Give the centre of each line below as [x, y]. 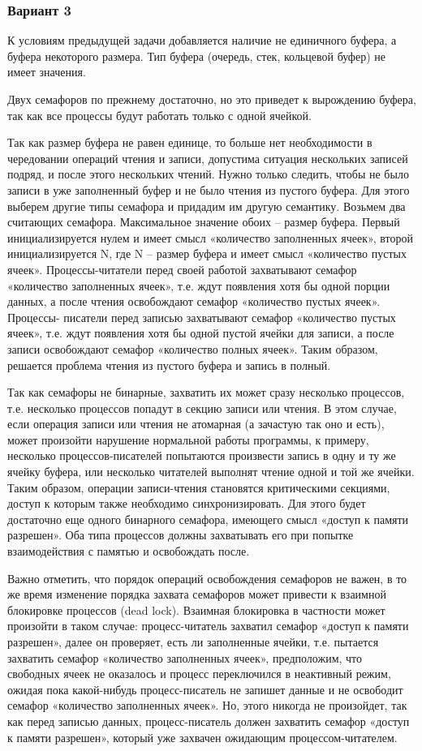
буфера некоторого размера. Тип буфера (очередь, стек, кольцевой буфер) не [196, 56]
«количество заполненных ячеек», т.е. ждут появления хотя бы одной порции [199, 285]
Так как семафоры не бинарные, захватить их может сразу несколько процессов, [206, 392]
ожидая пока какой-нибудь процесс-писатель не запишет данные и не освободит [205, 689]
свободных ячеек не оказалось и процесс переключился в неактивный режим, [199, 674]
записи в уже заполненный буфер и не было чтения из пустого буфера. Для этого [209, 189]
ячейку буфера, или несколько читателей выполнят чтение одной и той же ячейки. [211, 472]
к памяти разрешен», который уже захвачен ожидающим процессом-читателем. [202, 737]
